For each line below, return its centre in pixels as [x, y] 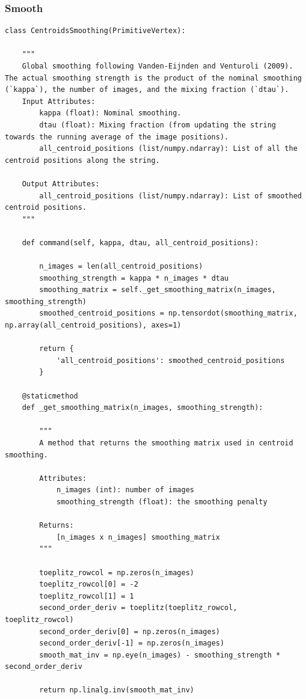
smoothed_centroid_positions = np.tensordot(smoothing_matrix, [168, 313]
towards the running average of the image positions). [117, 137]
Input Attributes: [59, 101]
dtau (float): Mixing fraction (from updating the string [158, 125]
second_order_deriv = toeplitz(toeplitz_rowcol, [138, 608]
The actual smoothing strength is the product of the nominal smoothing [153, 78]
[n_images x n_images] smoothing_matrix [138, 537]
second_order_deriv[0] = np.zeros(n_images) [130, 631]
